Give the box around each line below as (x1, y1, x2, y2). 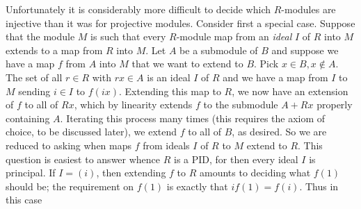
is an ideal (147, 69, 191, 84)
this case (6, 192, 42, 207)
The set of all (6, 69, 63, 84)
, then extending (96, 165, 166, 180)
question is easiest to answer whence (6, 151, 161, 166)
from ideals (143, 137, 190, 152)
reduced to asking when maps (6, 137, 132, 152)
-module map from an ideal (176, 29, 292, 44)
